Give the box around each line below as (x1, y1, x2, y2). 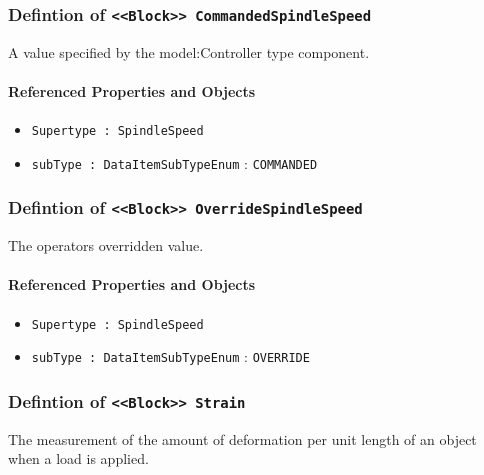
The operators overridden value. (8, 235, 204, 256)
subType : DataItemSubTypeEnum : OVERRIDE (31, 346, 310, 367)
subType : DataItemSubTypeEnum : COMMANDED (31, 152, 318, 173)
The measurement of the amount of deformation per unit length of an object (8, 428, 477, 449)
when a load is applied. (8, 448, 149, 469)
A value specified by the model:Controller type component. (8, 41, 370, 62)
